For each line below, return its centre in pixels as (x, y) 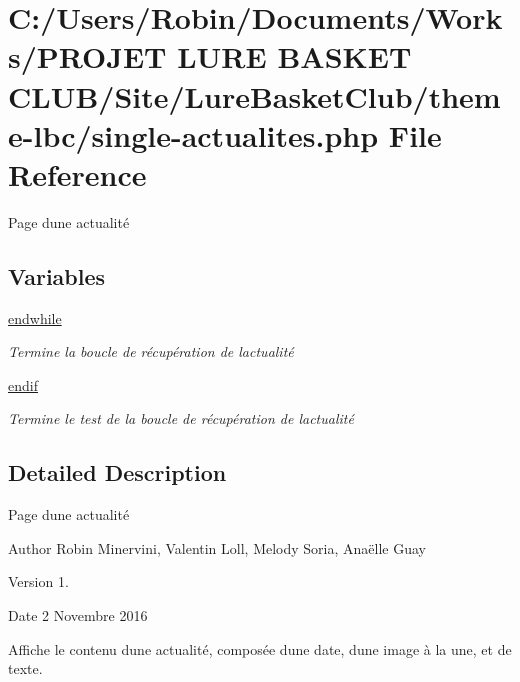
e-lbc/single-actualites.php (193, 134)
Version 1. (38, 581)
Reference (77, 173)
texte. (25, 668)
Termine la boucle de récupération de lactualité (151, 351)
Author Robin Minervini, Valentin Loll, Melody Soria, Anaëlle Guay (217, 547)
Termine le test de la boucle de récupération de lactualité (181, 418)
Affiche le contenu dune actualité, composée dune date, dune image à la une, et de (260, 648)
